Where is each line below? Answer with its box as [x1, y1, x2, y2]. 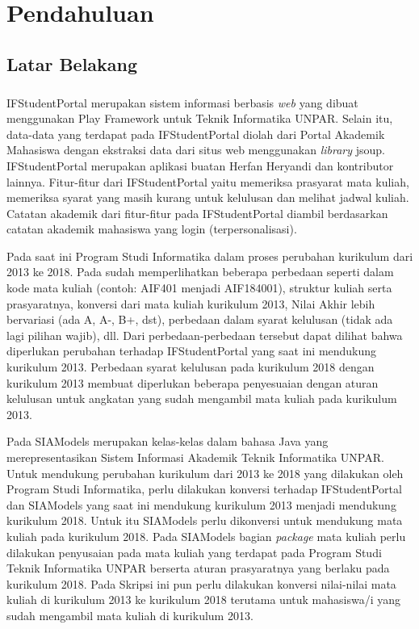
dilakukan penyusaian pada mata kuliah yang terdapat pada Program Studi [6, 543, 382, 560]
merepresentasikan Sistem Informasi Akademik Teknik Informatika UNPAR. [6, 449, 384, 465]
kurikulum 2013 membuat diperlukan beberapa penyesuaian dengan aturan [6, 374, 379, 391]
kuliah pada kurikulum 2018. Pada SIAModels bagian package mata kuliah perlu [6, 527, 406, 544]
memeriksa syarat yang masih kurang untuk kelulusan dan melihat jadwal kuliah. [6, 189, 409, 206]
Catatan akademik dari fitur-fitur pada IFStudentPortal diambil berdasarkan [6, 204, 388, 221]
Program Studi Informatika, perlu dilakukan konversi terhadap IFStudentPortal [6, 480, 402, 497]
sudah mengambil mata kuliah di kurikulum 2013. [6, 606, 253, 623]
